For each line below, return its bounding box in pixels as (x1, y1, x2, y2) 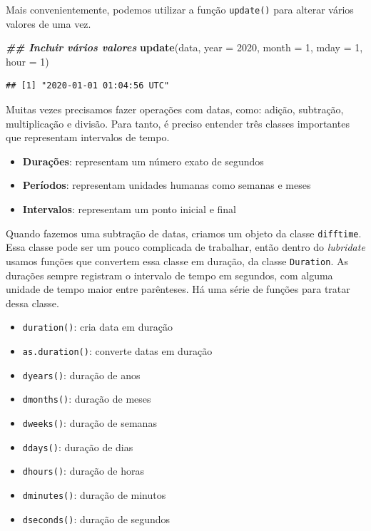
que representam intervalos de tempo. (6, 130, 170, 145)
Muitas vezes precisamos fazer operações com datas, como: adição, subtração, (6, 102, 344, 117)
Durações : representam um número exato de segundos (22, 153, 264, 168)
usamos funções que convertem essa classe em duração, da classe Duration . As (6, 253, 348, 268)
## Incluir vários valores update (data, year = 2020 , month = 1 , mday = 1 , (6, 40, 363, 55)
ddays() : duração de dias (22, 439, 133, 454)
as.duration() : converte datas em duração (22, 343, 213, 358)
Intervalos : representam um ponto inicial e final (22, 202, 236, 216)
